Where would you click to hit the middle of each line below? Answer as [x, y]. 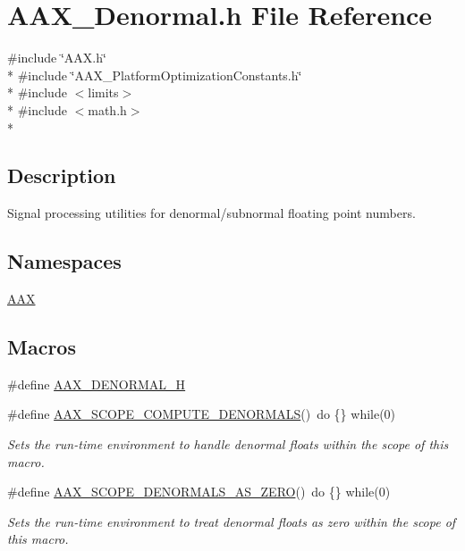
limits [103, 92]
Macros [42, 347]
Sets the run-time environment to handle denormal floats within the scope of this [228, 444]
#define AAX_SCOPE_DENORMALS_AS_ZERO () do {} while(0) [199, 492]
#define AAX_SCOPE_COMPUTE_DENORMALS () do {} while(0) [202, 414]
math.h [107, 109]
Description [62, 175]
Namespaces [64, 261]
